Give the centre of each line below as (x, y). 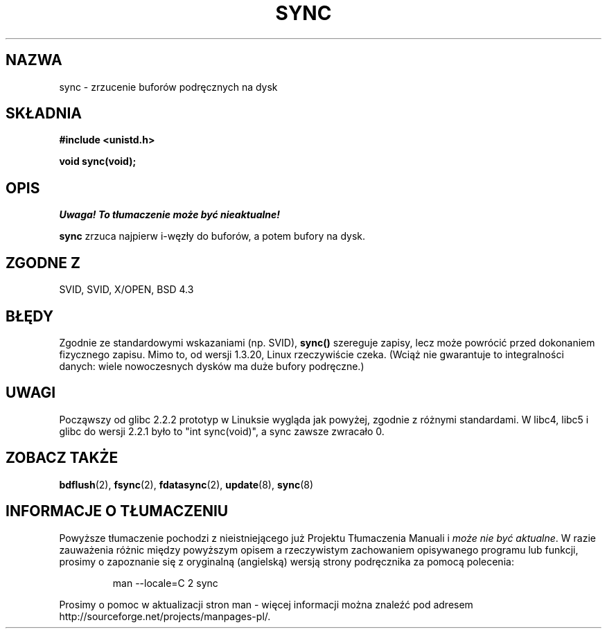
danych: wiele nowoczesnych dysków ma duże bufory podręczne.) (212, 366)
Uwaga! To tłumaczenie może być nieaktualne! (170, 215)
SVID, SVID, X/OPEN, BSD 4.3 (126, 290)
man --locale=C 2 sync (165, 583)
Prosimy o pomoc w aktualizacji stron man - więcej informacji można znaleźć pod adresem (266, 604)
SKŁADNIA (44, 114)
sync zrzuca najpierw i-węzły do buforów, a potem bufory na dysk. (212, 236)
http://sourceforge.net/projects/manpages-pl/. (165, 616)
